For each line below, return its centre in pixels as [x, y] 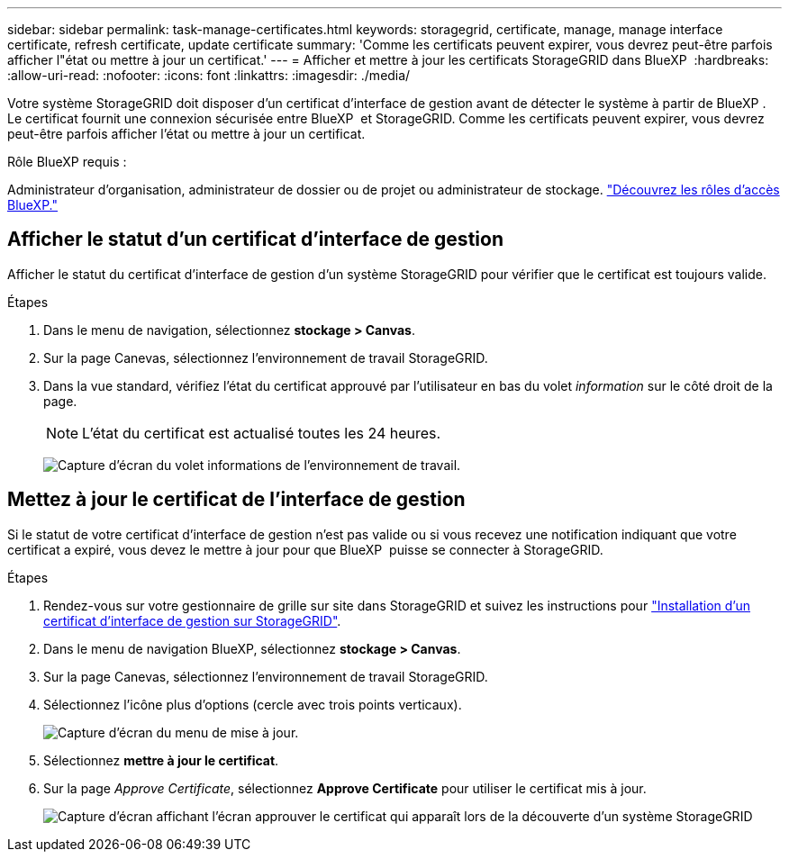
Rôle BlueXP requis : [67, 162]
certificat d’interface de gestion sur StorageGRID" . [192, 620]
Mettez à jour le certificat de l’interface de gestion [236, 500]
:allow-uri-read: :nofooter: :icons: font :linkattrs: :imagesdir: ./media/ [209, 75]
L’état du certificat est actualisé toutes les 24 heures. [262, 433]
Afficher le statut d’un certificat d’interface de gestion [255, 240]
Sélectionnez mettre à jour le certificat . [161, 760]
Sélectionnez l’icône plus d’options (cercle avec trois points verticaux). [253, 704]
